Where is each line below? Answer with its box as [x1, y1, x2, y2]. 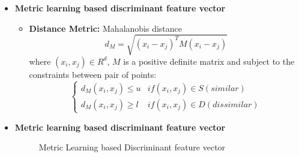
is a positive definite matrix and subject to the [123, 55, 295, 67]
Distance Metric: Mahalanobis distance [29, 22, 183, 34]
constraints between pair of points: [29, 68, 157, 80]
